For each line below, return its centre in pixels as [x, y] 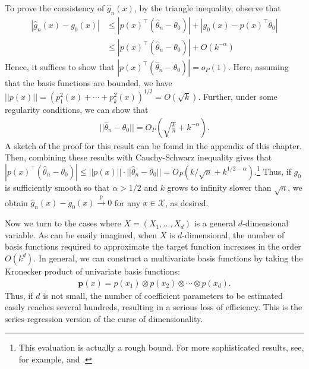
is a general [215, 223]
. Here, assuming [258, 66]
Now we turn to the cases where [63, 223]
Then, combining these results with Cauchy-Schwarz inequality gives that [138, 157]
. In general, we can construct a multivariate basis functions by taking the [168, 258]
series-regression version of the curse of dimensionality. [104, 318]
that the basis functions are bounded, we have [89, 82]
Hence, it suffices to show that [60, 66]
